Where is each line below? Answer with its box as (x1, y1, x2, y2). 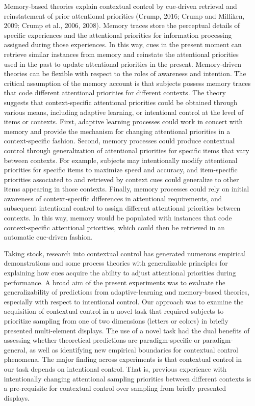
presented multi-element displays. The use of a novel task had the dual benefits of (4, 325, 250, 335)
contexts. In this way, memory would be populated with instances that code (4, 213, 232, 223)
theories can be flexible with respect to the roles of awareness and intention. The (4, 68, 246, 79)
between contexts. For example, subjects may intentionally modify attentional (4, 155, 238, 165)
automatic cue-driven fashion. (4, 232, 93, 242)
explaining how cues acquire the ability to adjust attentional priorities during (4, 268, 236, 278)
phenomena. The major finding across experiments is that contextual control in (4, 354, 242, 364)
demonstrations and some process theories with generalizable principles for (4, 258, 228, 268)
